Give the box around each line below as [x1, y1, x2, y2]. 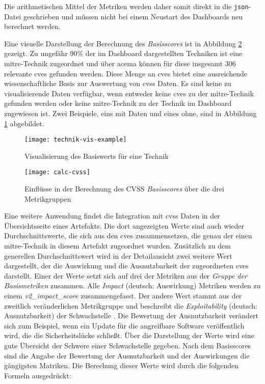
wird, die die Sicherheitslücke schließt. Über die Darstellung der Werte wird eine [4, 330, 254, 341]
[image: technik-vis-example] [24, 136, 127, 144]
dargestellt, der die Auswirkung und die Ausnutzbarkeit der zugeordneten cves [4, 260, 249, 271]
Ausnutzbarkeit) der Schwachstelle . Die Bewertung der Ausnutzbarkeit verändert [4, 310, 259, 321]
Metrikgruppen [24, 193, 71, 204]
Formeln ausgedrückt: [4, 370, 71, 380]
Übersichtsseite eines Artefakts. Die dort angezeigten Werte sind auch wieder [4, 220, 244, 231]
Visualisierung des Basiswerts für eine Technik [24, 150, 169, 161]
